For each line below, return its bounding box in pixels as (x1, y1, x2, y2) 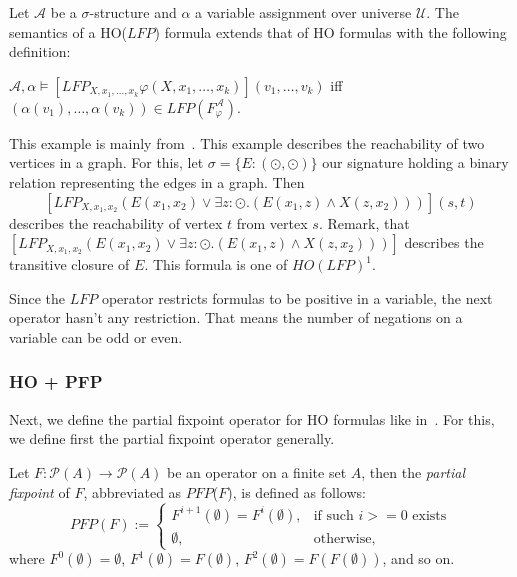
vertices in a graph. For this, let (9, 152, 204, 173)
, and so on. (382, 548, 455, 569)
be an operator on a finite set (167, 461, 347, 482)
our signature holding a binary (322, 152, 509, 173)
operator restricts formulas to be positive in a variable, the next (101, 287, 493, 308)
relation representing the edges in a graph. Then (9, 171, 305, 192)
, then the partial (361, 461, 465, 482)
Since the (9, 287, 65, 308)
